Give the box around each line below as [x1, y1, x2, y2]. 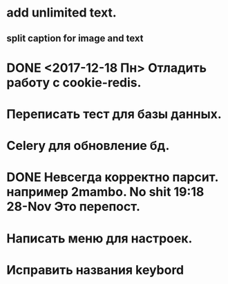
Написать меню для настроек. [6, 230, 193, 246]
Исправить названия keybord [6, 262, 184, 278]
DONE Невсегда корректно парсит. [6, 169, 219, 185]
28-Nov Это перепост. [6, 199, 141, 215]
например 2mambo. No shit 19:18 [6, 184, 205, 200]
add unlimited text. [6, 5, 117, 21]
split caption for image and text [6, 32, 144, 44]
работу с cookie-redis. [6, 75, 142, 91]
